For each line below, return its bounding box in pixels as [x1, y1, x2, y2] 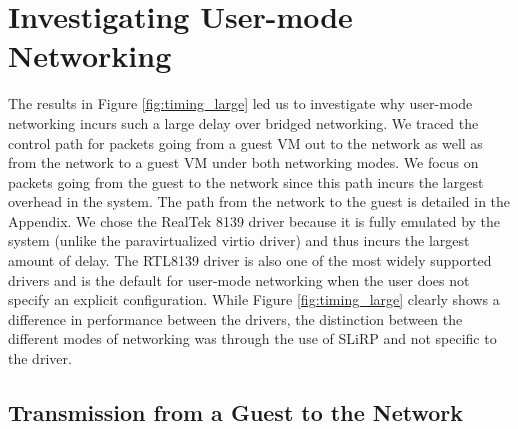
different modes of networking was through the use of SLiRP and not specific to [8, 328, 497, 349]
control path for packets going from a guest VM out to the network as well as [8, 132, 483, 153]
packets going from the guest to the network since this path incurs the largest [8, 171, 484, 192]
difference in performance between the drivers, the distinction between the [8, 308, 463, 329]
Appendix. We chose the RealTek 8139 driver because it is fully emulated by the [8, 210, 501, 231]
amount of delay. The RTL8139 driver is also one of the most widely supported [8, 250, 492, 271]
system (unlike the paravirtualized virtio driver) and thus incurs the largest [8, 230, 470, 251]
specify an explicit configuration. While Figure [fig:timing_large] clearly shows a [8, 289, 500, 310]
